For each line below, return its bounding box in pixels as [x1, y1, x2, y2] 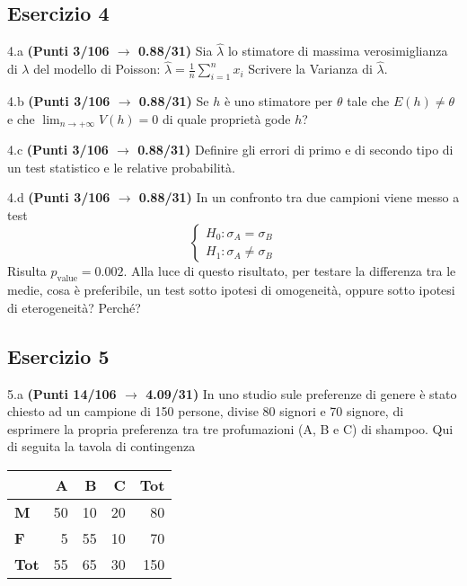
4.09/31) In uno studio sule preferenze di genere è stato [145, 384, 457, 403]
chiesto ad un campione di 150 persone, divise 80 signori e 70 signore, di [7, 402, 404, 421]
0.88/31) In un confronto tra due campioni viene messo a [138, 188, 460, 207]
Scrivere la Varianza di [248, 59, 373, 78]
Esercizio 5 [7, 342, 110, 369]
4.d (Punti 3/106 [7, 188, 110, 207]
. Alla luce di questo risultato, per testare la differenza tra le [123, 262, 456, 280]
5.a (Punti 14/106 [7, 384, 117, 403]
